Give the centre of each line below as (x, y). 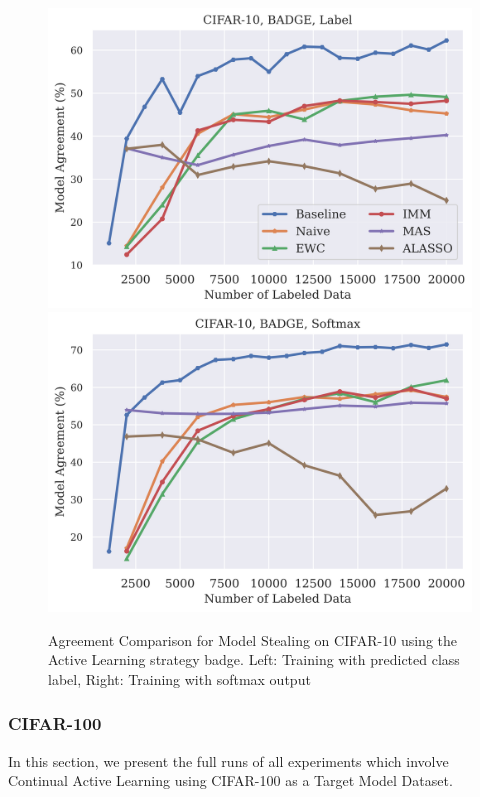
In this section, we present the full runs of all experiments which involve (228, 760)
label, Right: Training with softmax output (179, 678)
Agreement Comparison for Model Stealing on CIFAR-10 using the (252, 639)
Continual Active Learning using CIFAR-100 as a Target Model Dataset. (230, 780)
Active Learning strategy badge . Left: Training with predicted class (254, 659)
